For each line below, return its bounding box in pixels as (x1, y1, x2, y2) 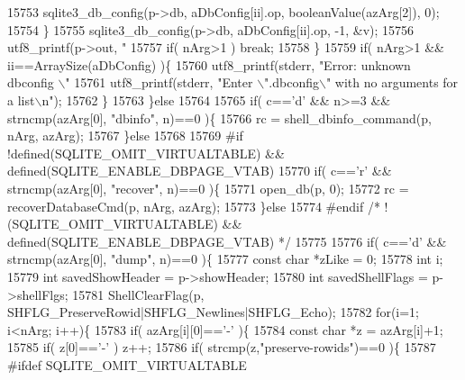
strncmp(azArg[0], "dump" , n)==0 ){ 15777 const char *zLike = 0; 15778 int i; (7, 249, 443, 268)
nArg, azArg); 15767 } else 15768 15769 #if (7, 126, 243, 145)
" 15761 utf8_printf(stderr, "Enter (65, 73, 253, 92)
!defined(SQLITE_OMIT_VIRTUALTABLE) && (7, 143, 285, 162)
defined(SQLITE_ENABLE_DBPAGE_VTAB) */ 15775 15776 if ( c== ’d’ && (7, 231, 447, 250)
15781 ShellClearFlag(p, (72, 285, 205, 303)
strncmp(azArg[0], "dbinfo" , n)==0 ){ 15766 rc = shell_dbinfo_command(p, (7, 108, 432, 127)
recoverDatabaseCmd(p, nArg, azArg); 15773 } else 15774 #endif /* (7, 196, 380, 215)
